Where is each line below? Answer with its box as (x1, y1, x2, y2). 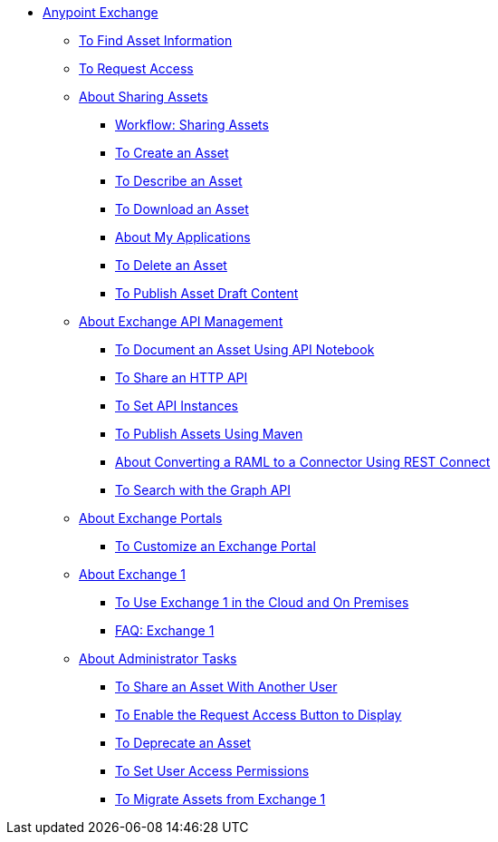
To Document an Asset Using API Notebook (115, 342, 375, 357)
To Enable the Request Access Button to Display (115, 707, 402, 722)
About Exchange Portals (79, 510, 223, 526)
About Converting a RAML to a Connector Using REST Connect (115, 454, 491, 469)
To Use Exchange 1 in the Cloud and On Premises (115, 595, 409, 610)
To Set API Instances (115, 398, 238, 413)
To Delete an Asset (115, 257, 227, 273)
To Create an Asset (115, 145, 229, 160)
